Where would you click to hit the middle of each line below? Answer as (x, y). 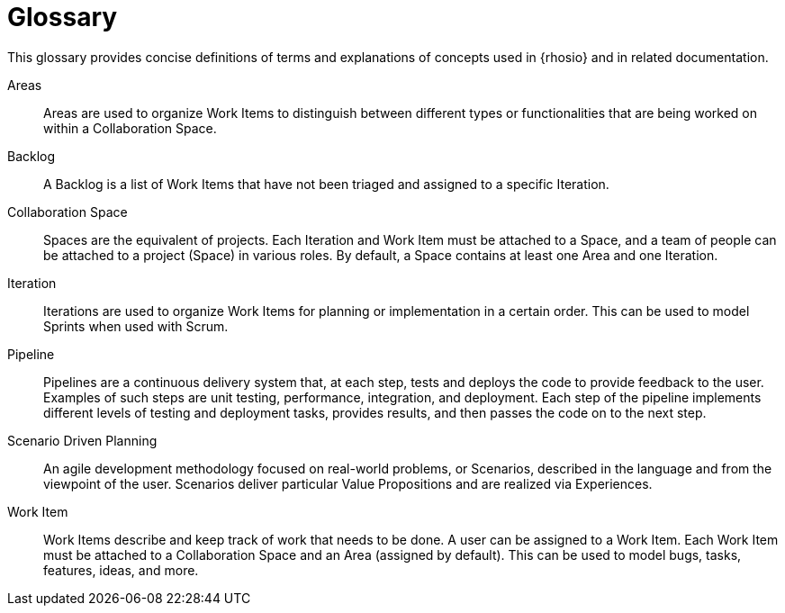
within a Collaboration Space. (130, 128)
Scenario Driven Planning (82, 440)
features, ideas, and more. (121, 570)
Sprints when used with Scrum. (136, 326)
